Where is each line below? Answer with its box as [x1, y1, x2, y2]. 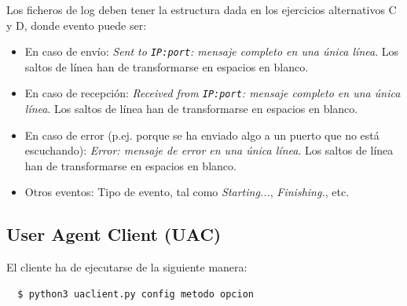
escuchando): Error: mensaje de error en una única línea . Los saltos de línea [24, 142, 394, 158]
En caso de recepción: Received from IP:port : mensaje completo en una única [24, 85, 401, 101]
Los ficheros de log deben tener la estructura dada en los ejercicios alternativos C [6, 2, 397, 17]
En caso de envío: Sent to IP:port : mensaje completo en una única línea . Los [24, 43, 398, 60]
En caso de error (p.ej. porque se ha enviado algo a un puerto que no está [24, 126, 379, 143]
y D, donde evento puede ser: [6, 16, 147, 33]
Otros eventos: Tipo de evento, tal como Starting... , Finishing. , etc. [24, 184, 350, 200]
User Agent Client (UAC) [6, 222, 222, 246]
